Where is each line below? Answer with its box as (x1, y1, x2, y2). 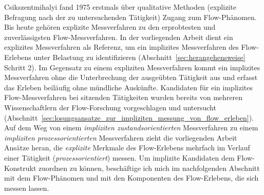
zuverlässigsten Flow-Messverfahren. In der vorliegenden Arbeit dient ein (4, 31, 233, 42)
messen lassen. (4, 182, 49, 193)
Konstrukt (4, 162, 36, 173)
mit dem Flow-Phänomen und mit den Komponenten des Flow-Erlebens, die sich (4, 172, 259, 183)
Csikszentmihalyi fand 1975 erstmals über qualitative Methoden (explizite (4, 2, 236, 12)
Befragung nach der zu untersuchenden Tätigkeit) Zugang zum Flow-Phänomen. (4, 11, 257, 22)
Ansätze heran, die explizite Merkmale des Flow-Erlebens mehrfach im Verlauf (4, 142, 250, 153)
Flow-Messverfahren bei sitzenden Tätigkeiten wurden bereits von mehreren (4, 92, 242, 103)
